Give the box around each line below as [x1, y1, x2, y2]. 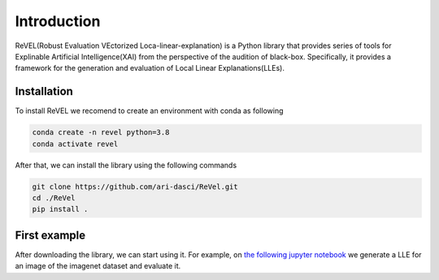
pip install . [32, 204, 89, 214]
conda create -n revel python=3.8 [32, 128, 170, 138]
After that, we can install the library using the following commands [15, 160, 237, 170]
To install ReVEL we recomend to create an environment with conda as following [15, 106, 284, 116]
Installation [15, 85, 73, 98]
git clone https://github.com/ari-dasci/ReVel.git [32, 182, 239, 191]
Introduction [15, 12, 101, 30]
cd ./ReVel [32, 193, 76, 203]
